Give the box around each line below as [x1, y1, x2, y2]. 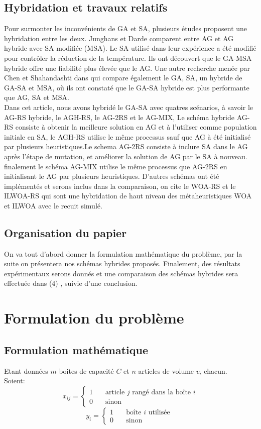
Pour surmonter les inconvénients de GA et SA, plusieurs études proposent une [4, 23, 247, 34]
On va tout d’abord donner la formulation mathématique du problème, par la [4, 248, 242, 259]
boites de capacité [59, 365, 114, 376]
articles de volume [138, 365, 194, 376]
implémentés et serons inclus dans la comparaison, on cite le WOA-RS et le [4, 180, 236, 191]
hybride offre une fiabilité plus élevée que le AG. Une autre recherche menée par [4, 62, 250, 73]
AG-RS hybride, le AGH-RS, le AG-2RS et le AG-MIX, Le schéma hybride [4, 112, 235, 122]
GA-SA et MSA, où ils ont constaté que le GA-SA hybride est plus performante [4, 82, 249, 92]
